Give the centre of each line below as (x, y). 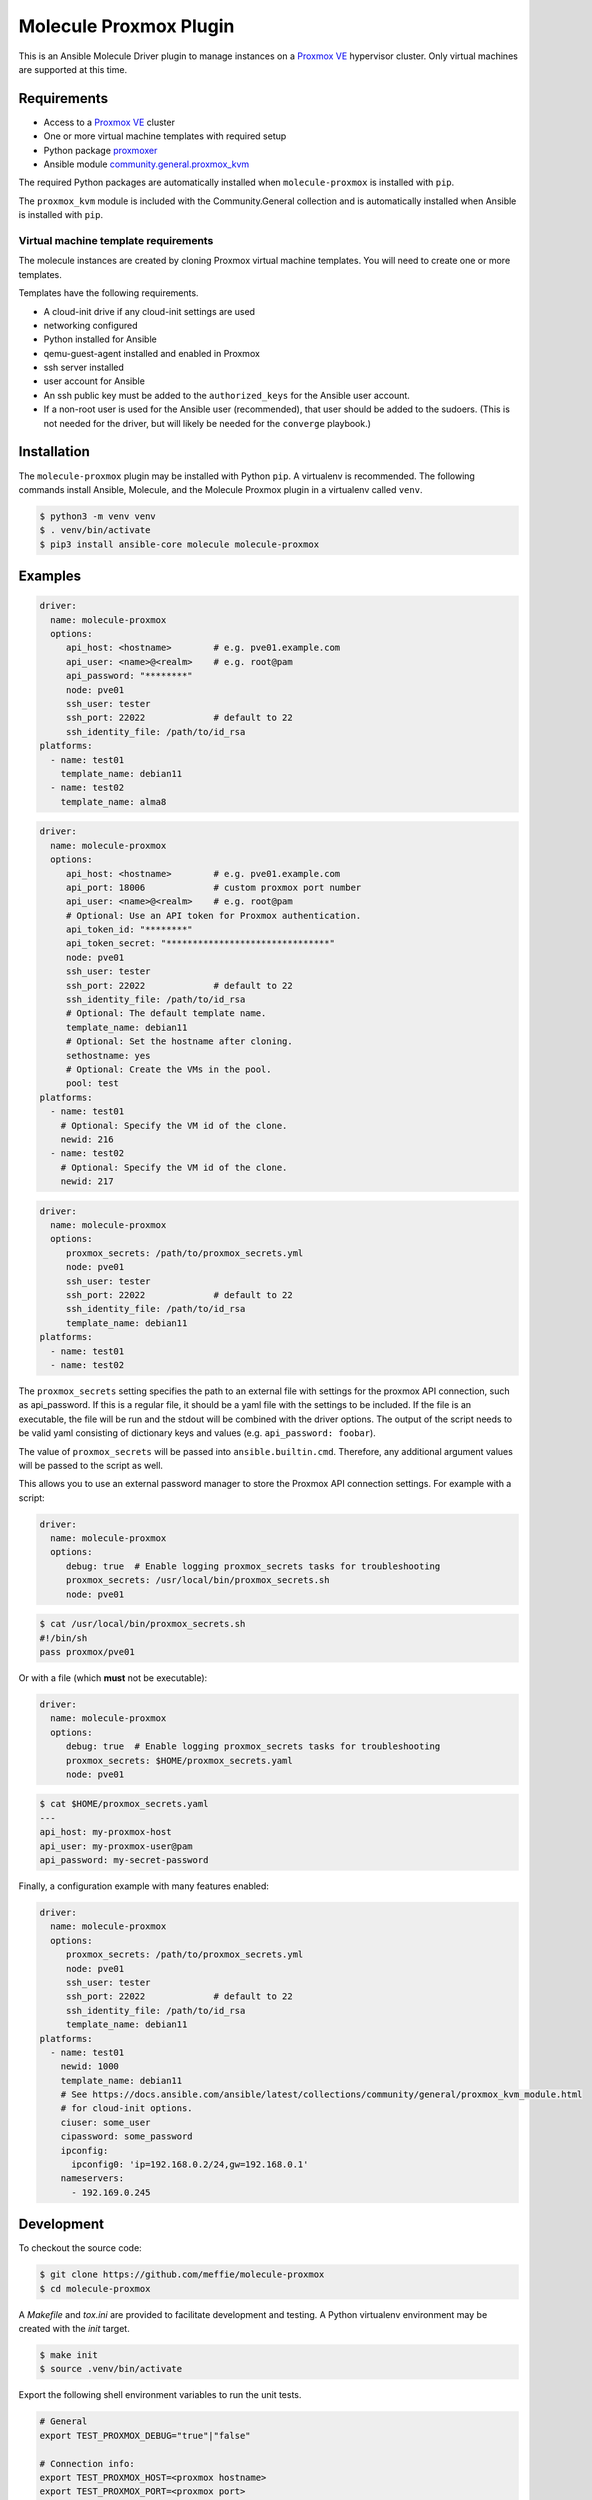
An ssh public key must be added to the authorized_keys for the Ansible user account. (226, 395)
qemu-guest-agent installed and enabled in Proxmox (151, 353)
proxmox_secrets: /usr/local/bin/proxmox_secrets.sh (197, 1580)
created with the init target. (74, 2329)
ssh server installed (84, 367)
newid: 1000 (90, 2066)
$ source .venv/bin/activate (111, 2369)
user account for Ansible (94, 381)
